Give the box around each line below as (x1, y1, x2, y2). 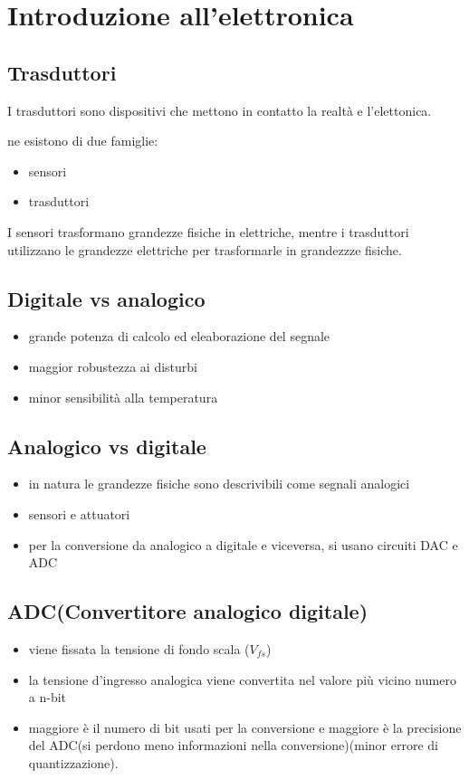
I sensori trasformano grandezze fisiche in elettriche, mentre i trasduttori (7, 222, 409, 241)
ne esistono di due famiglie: (7, 131, 158, 150)
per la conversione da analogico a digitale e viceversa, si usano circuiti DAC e (28, 535, 458, 554)
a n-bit (28, 688, 67, 707)
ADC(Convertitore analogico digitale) (7, 597, 368, 625)
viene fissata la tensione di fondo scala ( (28, 639, 250, 658)
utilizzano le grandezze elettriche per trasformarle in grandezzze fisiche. (7, 240, 402, 259)
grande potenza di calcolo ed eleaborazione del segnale (28, 327, 330, 346)
